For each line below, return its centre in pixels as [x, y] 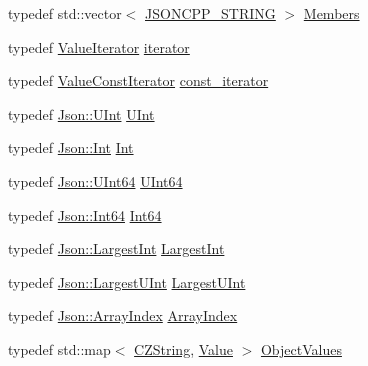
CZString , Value [183, 348]
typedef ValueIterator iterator [99, 46]
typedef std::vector [65, 13]
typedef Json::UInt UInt [81, 113]
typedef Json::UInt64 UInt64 [95, 180]
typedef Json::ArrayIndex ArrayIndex [123, 315]
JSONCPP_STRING [210, 13]
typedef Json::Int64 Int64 [85, 214]
